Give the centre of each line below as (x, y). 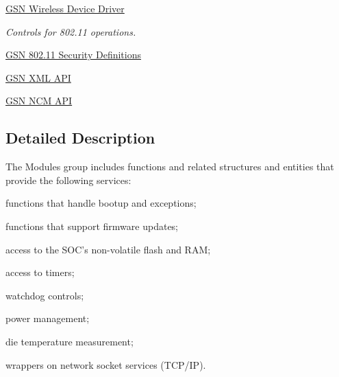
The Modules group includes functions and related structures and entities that (170, 167)
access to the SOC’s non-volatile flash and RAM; (108, 249)
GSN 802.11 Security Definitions (73, 55)
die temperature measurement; (70, 341)
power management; (48, 318)
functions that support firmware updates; (92, 226)
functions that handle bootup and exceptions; (101, 203)
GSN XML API (38, 77)
